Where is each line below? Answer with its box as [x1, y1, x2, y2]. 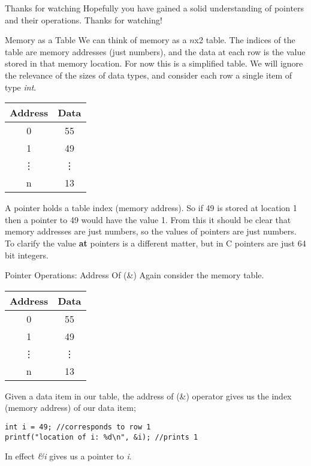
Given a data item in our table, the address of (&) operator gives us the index [5, 389, 292, 402]
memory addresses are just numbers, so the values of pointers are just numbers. [5, 225, 297, 237]
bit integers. [5, 248, 49, 261]
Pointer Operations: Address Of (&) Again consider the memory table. [5, 269, 264, 281]
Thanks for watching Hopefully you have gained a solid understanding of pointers [5, 2, 304, 14]
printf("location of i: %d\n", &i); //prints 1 [5, 432, 198, 441]
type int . [5, 80, 37, 93]
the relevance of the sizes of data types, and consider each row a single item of [5, 68, 292, 81]
